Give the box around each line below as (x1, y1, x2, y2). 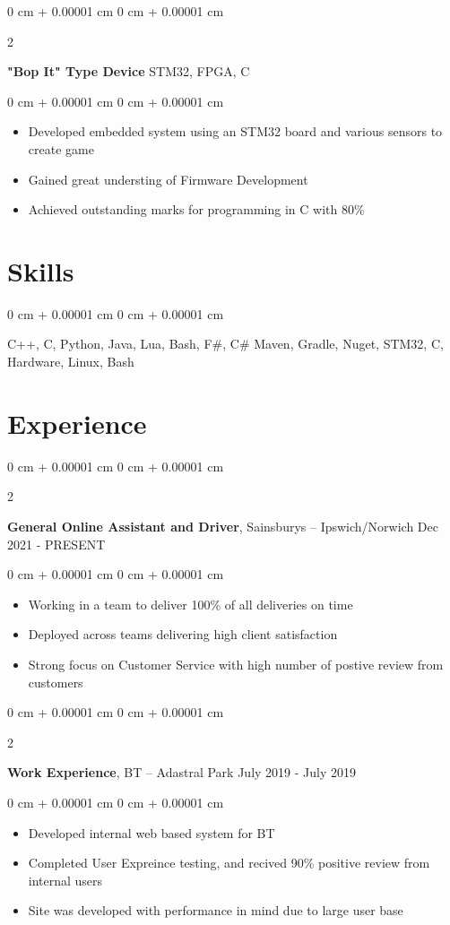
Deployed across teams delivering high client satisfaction (28, 625, 338, 644)
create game (28, 139, 94, 158)
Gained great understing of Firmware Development (28, 169, 308, 188)
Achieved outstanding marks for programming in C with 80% (28, 200, 365, 219)
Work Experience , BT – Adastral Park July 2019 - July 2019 (7, 763, 356, 782)
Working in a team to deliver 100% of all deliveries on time (28, 594, 353, 613)
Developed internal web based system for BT (28, 823, 275, 842)
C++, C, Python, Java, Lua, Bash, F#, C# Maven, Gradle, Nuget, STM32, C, (7, 334, 444, 353)
